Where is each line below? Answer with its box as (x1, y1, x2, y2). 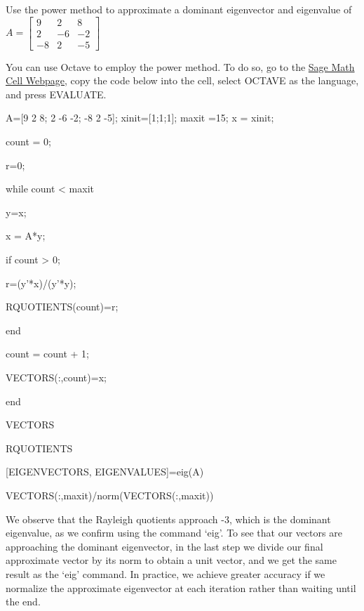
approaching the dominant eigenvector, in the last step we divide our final (6, 539, 323, 553)
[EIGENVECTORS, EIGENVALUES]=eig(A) (6, 464, 204, 479)
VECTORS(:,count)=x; (6, 370, 107, 384)
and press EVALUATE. (6, 86, 107, 101)
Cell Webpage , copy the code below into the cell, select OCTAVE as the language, (6, 73, 359, 88)
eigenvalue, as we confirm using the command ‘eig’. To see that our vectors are (6, 525, 342, 540)
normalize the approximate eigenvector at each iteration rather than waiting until (6, 580, 356, 595)
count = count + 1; (6, 346, 89, 361)
